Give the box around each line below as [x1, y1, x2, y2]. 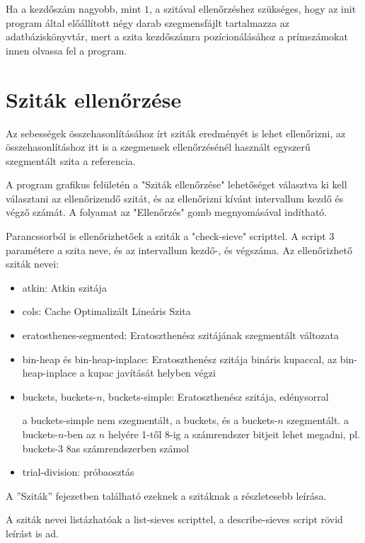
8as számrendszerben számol [66, 440, 190, 455]
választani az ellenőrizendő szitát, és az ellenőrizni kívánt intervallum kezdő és [6, 190, 344, 205]
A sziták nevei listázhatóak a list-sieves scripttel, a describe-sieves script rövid [6, 512, 343, 527]
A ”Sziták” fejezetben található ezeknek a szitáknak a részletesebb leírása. [6, 488, 327, 503]
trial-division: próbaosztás [22, 464, 134, 479]
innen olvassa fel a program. [6, 42, 127, 57]
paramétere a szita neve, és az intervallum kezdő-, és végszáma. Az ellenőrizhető [6, 242, 352, 257]
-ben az [64, 427, 96, 441]
